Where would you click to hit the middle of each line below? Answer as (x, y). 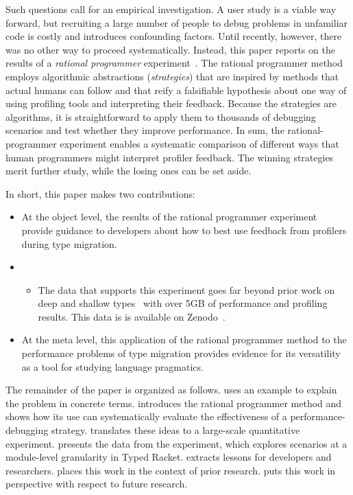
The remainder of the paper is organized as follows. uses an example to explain (171, 390)
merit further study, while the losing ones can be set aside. (129, 171)
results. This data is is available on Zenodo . (132, 316)
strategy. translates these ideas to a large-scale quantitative (175, 430)
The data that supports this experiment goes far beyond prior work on (186, 289)
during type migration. (69, 243)
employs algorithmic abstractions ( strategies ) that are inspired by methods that (172, 76)
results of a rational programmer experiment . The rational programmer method (174, 63)
